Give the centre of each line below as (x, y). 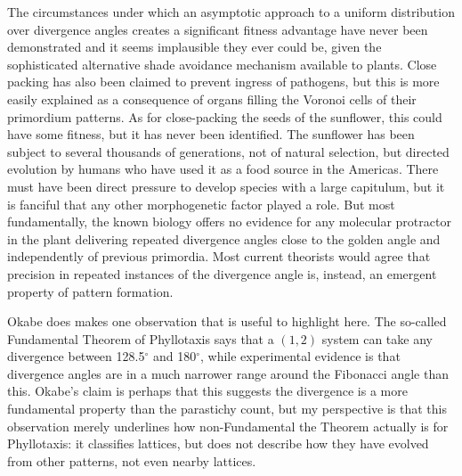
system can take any (377, 338)
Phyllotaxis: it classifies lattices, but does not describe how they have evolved (218, 443)
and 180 (174, 356)
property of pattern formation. (90, 291)
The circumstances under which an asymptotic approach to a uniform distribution (231, 12)
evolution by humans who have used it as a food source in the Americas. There (223, 169)
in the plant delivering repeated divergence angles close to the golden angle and (224, 238)
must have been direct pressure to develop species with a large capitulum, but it (226, 186)
